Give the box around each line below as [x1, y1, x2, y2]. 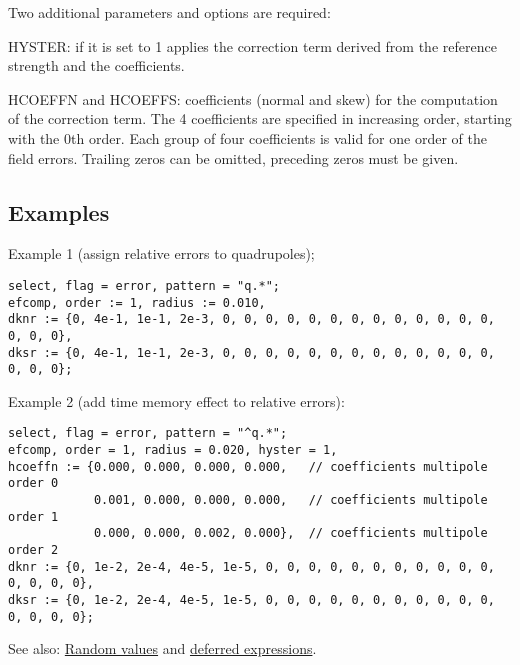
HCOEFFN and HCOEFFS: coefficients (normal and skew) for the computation [8, 88, 498, 109]
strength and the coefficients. [8, 55, 185, 76]
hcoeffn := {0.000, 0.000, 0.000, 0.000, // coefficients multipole [8, 459, 488, 474]
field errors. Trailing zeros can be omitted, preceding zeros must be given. [8, 147, 459, 168]
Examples [8, 196, 110, 227]
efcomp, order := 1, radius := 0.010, [8, 295, 266, 310]
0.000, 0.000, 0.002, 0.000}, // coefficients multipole [93, 526, 488, 541]
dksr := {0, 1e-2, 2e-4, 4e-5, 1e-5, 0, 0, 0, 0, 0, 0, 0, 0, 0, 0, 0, [8, 593, 495, 608]
